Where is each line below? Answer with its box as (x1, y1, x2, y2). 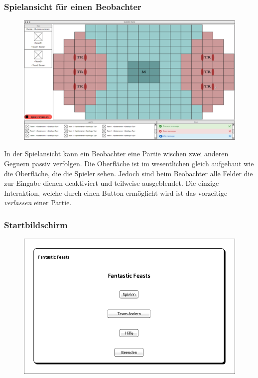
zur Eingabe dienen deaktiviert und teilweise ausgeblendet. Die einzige (4, 178, 219, 188)
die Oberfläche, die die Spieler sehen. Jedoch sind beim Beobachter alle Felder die (4, 168, 253, 178)
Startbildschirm (4, 218, 68, 231)
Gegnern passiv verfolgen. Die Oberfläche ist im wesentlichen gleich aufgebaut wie (4, 158, 254, 168)
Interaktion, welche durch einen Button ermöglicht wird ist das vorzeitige (4, 187, 228, 198)
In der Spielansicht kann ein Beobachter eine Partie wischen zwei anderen (4, 148, 229, 159)
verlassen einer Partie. (4, 197, 72, 208)
